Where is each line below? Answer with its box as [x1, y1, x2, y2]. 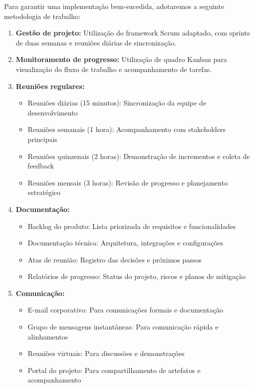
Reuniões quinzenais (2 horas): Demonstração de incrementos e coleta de [27, 150, 250, 161]
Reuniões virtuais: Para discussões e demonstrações [27, 348, 185, 358]
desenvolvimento [27, 107, 78, 117]
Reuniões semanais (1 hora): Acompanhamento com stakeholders [27, 124, 226, 134]
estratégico [27, 187, 61, 197]
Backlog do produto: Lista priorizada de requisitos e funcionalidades [27, 220, 236, 231]
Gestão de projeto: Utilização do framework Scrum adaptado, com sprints [15, 27, 250, 38]
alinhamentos [27, 331, 68, 341]
